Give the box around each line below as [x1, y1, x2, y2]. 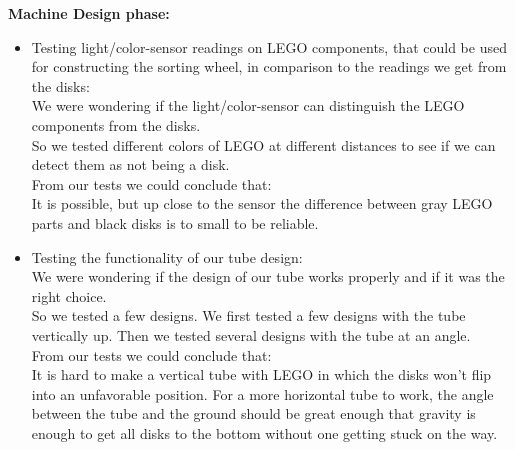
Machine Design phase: [8, 3, 170, 23]
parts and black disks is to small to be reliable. [31, 212, 319, 233]
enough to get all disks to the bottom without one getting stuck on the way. [31, 422, 498, 443]
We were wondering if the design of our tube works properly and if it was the [31, 266, 505, 287]
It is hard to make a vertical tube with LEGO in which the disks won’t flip [31, 364, 492, 385]
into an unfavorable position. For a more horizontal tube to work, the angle [31, 383, 494, 404]
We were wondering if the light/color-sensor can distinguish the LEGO [31, 95, 465, 116]
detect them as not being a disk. [31, 154, 230, 175]
